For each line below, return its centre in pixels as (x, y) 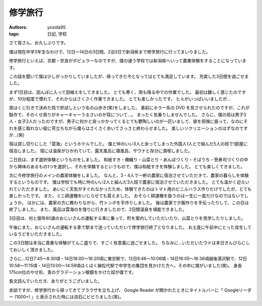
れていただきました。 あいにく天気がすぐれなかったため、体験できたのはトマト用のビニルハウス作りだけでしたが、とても (130, 189)
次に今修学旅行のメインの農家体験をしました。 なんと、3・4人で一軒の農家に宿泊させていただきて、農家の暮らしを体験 (129, 175)
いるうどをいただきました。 (37, 234)
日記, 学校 (57, 34)
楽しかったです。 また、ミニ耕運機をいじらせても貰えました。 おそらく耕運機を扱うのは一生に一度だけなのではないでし (129, 196)
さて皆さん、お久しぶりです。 (39, 43)
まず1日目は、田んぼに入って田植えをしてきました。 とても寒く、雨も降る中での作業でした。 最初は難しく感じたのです (127, 92)
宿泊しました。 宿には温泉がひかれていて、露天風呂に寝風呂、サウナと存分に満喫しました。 (101, 151)
